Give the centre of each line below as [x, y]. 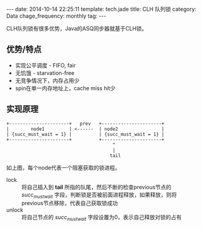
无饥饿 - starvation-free [45, 73]
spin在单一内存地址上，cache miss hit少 [65, 88]
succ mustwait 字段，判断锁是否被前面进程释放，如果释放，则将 [99, 195]
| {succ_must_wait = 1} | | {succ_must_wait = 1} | [85, 134]
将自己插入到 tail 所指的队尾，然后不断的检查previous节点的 [96, 187]
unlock [15, 210]
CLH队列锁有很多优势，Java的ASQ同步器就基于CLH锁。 [77, 28]
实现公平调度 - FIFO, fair [45, 65]
